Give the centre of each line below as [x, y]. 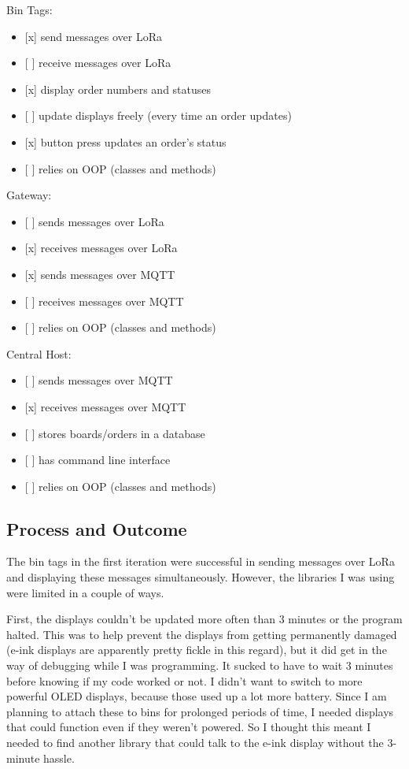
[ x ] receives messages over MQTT [105, 406]
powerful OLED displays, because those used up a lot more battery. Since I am [197, 696]
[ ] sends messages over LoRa [94, 221]
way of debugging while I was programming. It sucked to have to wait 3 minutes [200, 665]
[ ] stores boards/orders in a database [115, 433]
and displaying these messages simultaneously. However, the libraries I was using [201, 577]
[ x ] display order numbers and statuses [118, 89]
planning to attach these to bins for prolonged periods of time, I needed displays [200, 711]
